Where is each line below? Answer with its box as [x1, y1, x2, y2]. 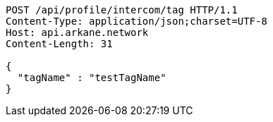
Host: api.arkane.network [6, 27, 149, 38]
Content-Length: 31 [6, 38, 113, 49]
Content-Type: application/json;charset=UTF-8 [6, 16, 267, 27]
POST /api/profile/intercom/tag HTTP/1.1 [6, 4, 238, 16]
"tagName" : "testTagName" [17, 72, 166, 83]
